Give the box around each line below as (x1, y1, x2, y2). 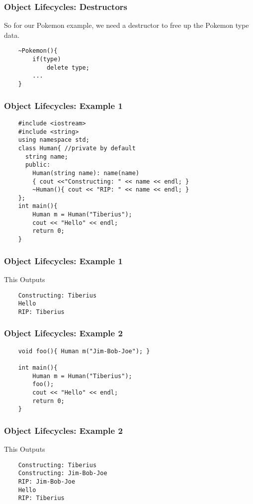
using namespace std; (18, 136, 89, 144)
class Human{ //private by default (18, 144, 136, 152)
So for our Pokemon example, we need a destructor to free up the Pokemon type (4, 20, 249, 30)
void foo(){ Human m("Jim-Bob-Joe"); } (18, 347, 150, 355)
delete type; (46, 64, 89, 71)
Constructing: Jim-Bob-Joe (18, 470, 107, 477)
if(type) (32, 56, 61, 63)
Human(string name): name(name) (32, 169, 140, 177)
